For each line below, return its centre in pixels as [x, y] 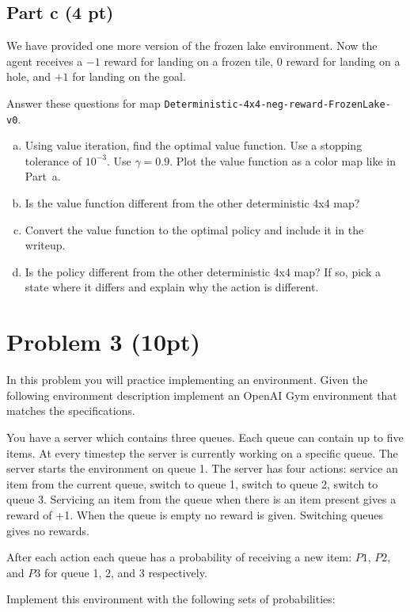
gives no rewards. [48, 530]
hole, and [29, 76]
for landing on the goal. [129, 76]
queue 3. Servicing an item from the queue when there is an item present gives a [201, 499]
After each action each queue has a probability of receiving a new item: [179, 557]
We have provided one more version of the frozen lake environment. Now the [192, 46]
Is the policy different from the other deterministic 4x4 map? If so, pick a [203, 271]
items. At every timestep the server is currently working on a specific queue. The [202, 452]
